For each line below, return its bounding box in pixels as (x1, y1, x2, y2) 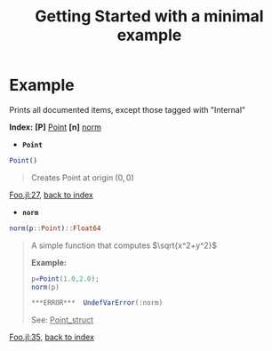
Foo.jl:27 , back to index (9, 189, 93, 200)
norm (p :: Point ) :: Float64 (9, 224, 101, 233)
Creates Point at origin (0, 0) (30, 172, 135, 183)
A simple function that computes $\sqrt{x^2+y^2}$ (30, 240, 218, 251)
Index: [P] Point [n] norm (9, 122, 102, 132)
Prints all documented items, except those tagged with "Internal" (9, 104, 246, 115)
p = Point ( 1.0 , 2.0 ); (30, 274, 100, 283)
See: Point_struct (30, 315, 94, 325)
